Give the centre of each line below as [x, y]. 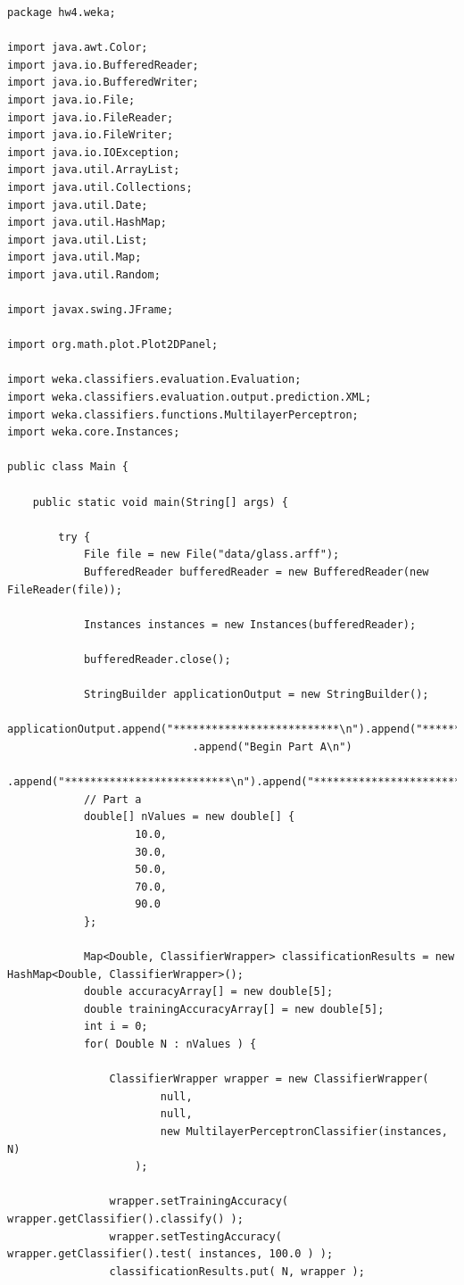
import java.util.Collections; [100, 187]
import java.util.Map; [75, 257]
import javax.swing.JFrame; [91, 310]
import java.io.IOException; [94, 152]
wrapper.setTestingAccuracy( [195, 1236]
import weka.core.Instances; [94, 432]
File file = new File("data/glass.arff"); [211, 555]
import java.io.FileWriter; [91, 135]
